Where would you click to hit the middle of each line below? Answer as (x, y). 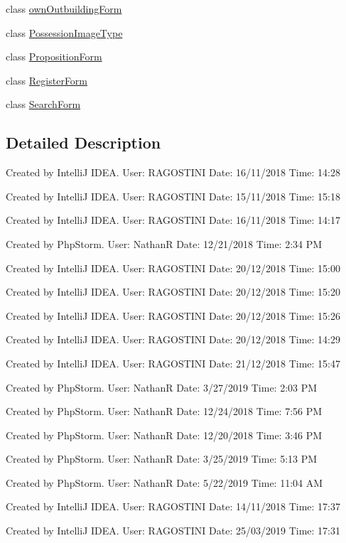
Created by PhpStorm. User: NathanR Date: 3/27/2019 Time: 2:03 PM (162, 387)
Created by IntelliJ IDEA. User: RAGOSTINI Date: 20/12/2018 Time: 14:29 (173, 339)
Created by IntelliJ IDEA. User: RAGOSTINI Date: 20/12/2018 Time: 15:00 (173, 268)
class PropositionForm (54, 57)
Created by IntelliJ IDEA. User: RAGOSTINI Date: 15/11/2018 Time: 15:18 (173, 196)
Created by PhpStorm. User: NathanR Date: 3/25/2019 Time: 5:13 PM (162, 459)
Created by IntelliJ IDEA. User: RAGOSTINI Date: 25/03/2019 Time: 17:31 (173, 531)
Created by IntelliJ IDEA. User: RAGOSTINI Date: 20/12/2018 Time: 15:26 (173, 315)
